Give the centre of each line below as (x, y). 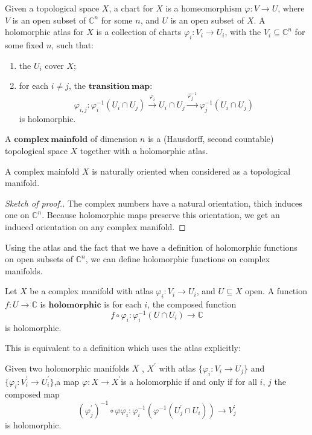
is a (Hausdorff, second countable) (211, 139)
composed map (32, 394)
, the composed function (192, 304)
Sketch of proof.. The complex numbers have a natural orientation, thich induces (154, 203)
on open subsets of (39, 259)
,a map (67, 381)
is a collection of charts (139, 32)
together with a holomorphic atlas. (144, 151)
